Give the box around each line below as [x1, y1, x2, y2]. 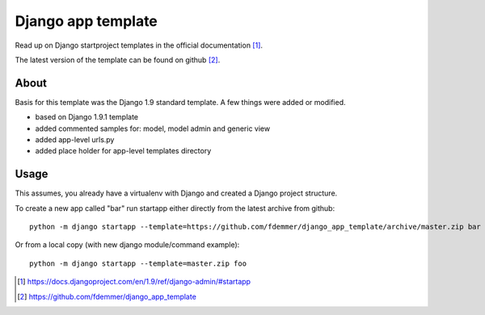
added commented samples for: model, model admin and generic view [35, 124, 271, 133]
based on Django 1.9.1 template [35, 112, 139, 122]
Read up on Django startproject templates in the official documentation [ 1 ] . [15, 40, 263, 50]
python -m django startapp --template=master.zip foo [29, 258, 247, 268]
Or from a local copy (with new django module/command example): [15, 240, 240, 250]
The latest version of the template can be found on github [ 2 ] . [15, 55, 221, 65]
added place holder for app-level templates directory [35, 146, 212, 156]
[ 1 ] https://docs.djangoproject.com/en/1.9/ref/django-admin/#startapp [17, 277, 251, 287]
